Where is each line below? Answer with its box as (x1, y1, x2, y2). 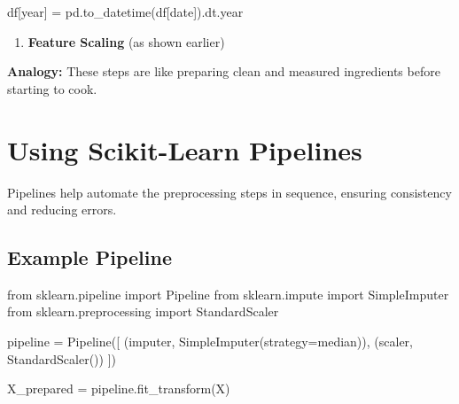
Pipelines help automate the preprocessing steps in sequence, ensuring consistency (7, 183, 452, 201)
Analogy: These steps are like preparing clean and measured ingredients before (7, 62, 440, 81)
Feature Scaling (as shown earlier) (27, 32, 225, 50)
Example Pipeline (7, 244, 172, 271)
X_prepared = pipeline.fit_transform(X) (7, 379, 230, 398)
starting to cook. (7, 79, 97, 97)
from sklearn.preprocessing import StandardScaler (7, 302, 279, 321)
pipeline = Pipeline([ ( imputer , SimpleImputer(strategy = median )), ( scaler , (7, 332, 414, 351)
